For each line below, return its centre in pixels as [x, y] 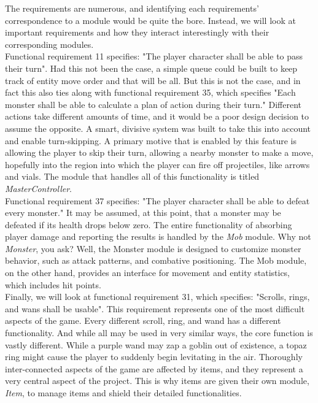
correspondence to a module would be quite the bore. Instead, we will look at [150, 20]
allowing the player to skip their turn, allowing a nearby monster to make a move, [159, 152]
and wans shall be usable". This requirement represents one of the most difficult [155, 308]
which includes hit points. [53, 284]
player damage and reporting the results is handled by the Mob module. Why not [158, 236]
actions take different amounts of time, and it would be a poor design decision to [157, 116]
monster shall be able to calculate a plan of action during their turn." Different [153, 104]
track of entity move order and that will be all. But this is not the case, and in [153, 80]
